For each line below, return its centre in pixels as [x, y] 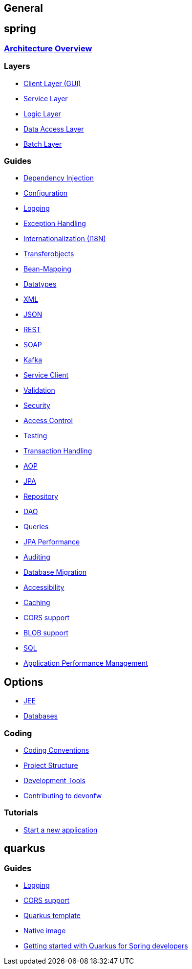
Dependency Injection [59, 178]
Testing [35, 436]
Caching [37, 603]
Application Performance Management [86, 663]
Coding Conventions [56, 750]
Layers [17, 66]
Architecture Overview [48, 48]
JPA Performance [52, 542]
